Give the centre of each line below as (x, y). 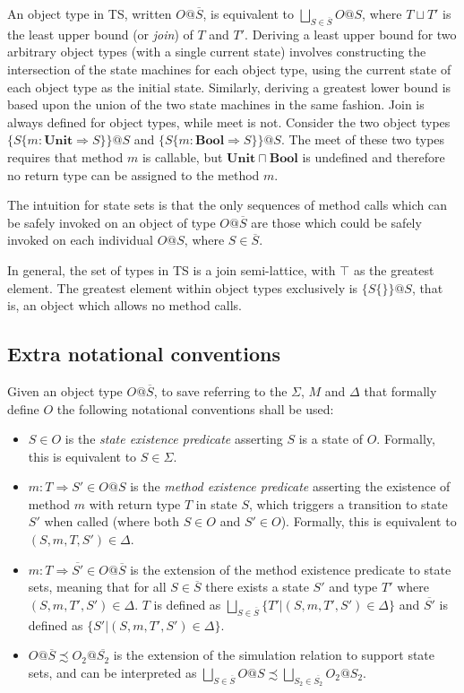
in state (216, 503)
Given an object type (65, 390)
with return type (135, 503)
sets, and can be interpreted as (112, 672)
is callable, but (182, 156)
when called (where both (112, 521)
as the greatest (394, 269)
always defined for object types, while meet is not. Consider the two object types (229, 121)
